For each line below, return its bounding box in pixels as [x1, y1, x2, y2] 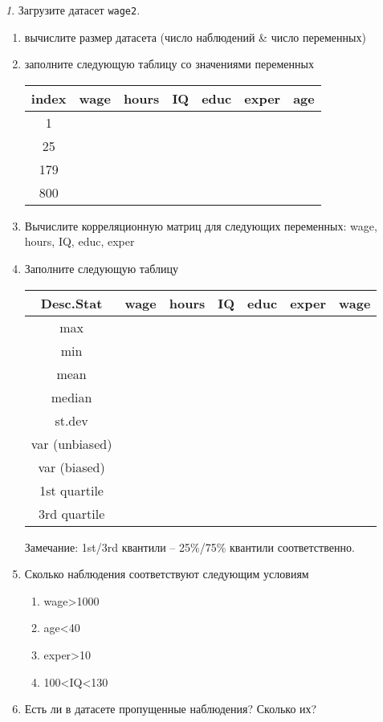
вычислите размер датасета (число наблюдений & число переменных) [24, 28, 366, 45]
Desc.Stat [40, 293, 103, 312]
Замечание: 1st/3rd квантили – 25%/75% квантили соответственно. [24, 538, 355, 555]
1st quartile [39, 480, 104, 500]
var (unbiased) [31, 434, 112, 453]
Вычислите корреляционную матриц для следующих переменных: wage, [24, 217, 377, 234]
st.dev [55, 410, 88, 430]
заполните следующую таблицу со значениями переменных [24, 55, 314, 72]
